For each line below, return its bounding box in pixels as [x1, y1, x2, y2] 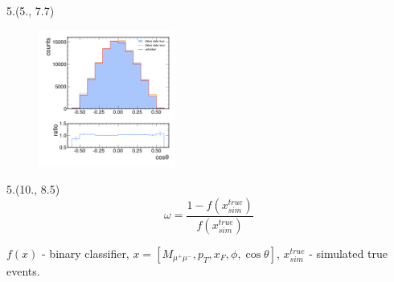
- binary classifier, [42, 244, 129, 261]
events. [6, 262, 40, 279]
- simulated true [309, 244, 388, 261]
